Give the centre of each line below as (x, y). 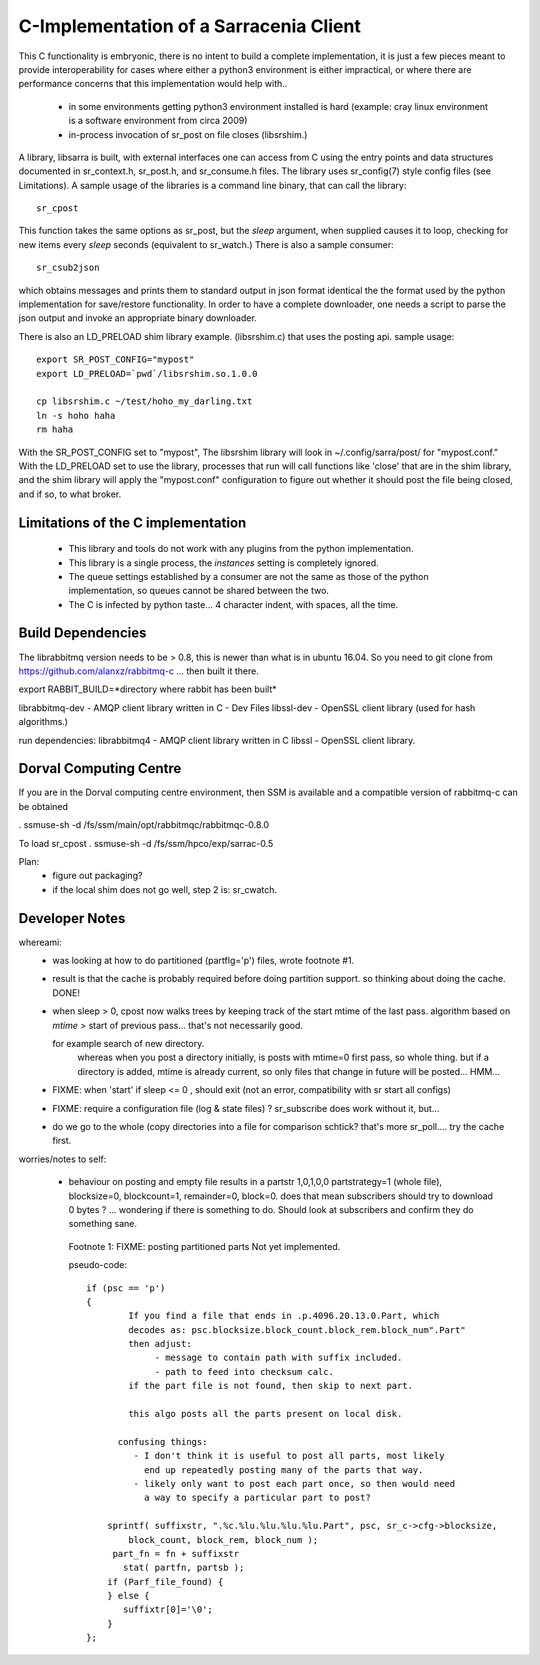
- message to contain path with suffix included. (278, 1358)
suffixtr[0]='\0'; (168, 1609)
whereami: (40, 942)
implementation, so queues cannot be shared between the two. (199, 591)
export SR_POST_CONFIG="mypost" (115, 359)
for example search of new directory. (128, 1044)
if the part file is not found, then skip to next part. (271, 1386)
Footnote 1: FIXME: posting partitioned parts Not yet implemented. (204, 1246)
